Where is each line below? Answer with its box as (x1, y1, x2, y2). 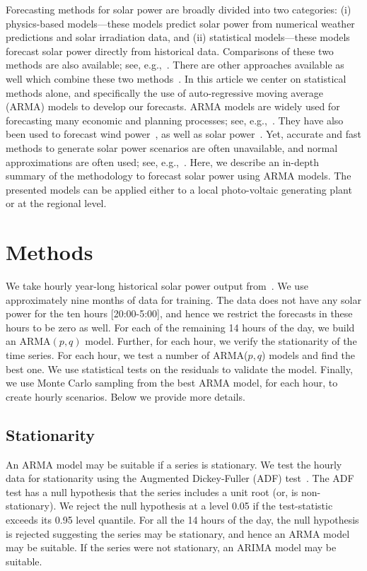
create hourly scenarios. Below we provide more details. (6, 389, 245, 404)
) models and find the (262, 348, 356, 362)
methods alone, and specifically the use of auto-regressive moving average (6, 85, 323, 100)
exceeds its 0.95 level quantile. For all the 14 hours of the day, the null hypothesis (6, 512, 359, 526)
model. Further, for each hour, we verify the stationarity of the (85, 334, 357, 348)
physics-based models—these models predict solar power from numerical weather (6, 16, 355, 30)
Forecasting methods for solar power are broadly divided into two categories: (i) (6, 2, 351, 16)
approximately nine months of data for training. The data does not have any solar (6, 292, 361, 307)
